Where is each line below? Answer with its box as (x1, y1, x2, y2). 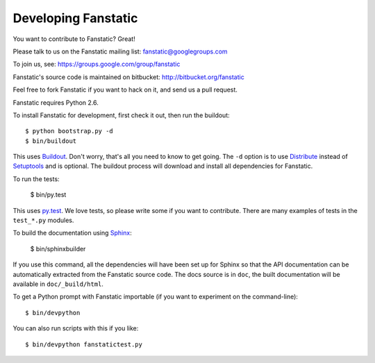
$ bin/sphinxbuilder (30, 244, 86, 253)
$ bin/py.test (30, 191, 67, 199)
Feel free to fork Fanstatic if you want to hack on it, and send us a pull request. (12, 85, 237, 94)
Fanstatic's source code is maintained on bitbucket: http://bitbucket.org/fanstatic (12, 73, 244, 81)
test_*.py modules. (12, 216, 74, 225)
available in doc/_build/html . (12, 280, 104, 288)
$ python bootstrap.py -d (25, 127, 114, 135)
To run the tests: (12, 174, 60, 183)
